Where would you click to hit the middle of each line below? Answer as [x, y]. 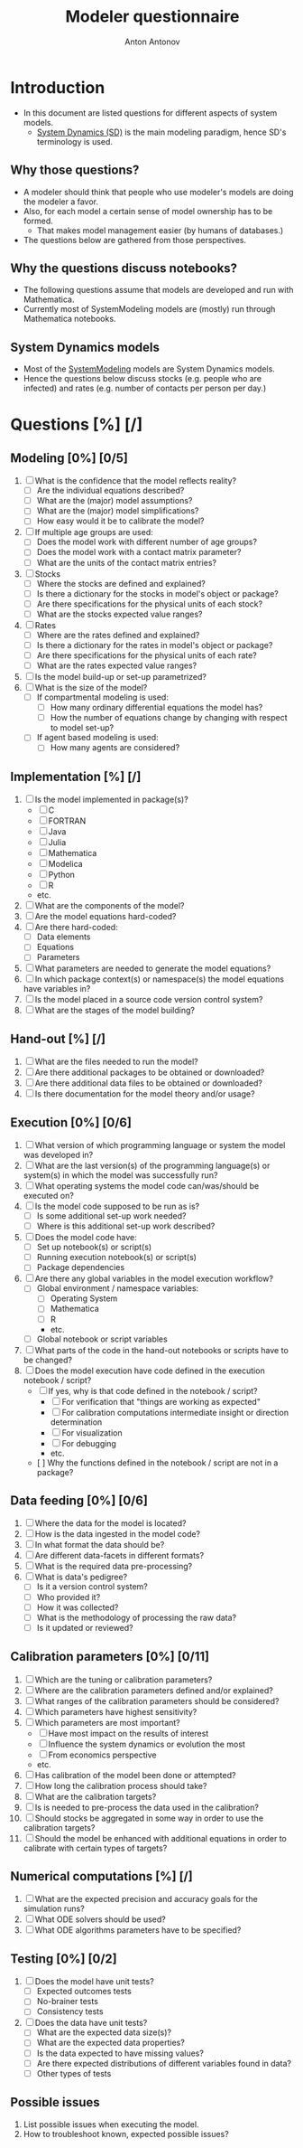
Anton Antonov [152, 42]
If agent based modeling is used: [97, 738]
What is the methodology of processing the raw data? [137, 1617]
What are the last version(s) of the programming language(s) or [152, 1165]
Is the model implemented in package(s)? [111, 800]
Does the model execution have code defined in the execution [150, 1371]
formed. [38, 221]
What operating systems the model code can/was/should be [147, 1186]
